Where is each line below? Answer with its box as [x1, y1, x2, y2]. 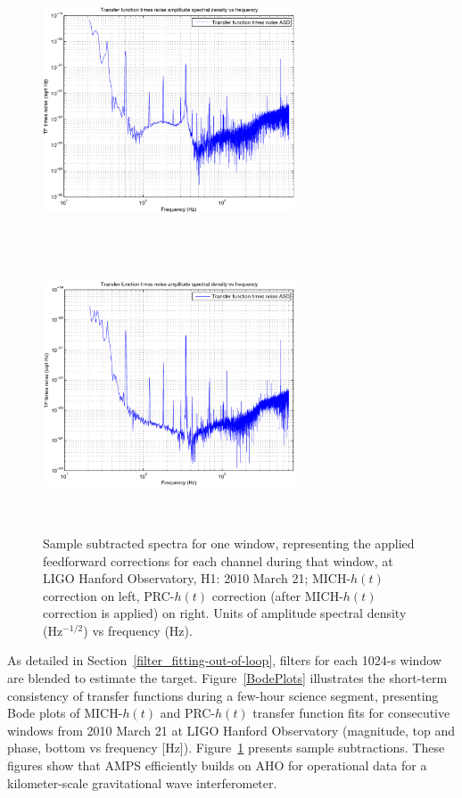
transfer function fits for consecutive [252, 703, 450, 722]
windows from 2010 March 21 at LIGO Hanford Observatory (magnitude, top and [7, 720, 455, 739]
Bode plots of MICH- [7, 703, 123, 722]
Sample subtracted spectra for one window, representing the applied [43, 533, 415, 552]
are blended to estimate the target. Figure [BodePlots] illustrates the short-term [7, 669, 448, 687]
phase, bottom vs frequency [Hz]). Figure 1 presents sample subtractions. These [7, 738, 445, 757]
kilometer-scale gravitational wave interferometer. [7, 773, 277, 792]
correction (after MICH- [211, 586, 343, 605]
